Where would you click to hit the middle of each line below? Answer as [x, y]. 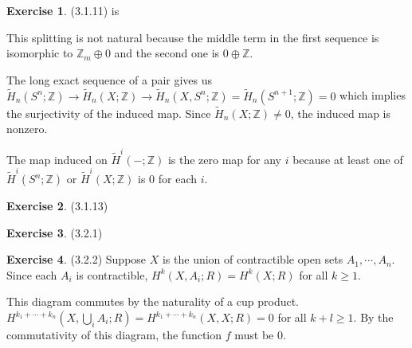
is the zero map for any [224, 159]
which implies [373, 95]
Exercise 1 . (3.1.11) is [63, 10]
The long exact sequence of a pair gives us [110, 79]
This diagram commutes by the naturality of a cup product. [153, 301]
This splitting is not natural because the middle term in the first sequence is [193, 37]
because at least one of [348, 159]
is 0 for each [168, 179]
